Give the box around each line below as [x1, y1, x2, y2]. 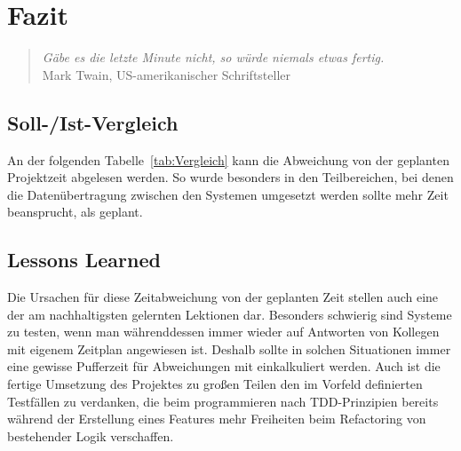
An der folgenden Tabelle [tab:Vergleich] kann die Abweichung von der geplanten [7, 150, 449, 169]
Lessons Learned [7, 246, 161, 273]
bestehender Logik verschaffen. [7, 426, 174, 445]
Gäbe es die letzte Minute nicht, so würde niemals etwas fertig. [42, 48, 385, 67]
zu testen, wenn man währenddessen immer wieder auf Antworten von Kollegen [7, 322, 440, 341]
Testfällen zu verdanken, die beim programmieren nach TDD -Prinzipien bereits [7, 392, 439, 410]
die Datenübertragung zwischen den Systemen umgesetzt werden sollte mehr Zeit [7, 185, 449, 203]
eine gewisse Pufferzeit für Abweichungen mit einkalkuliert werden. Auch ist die [7, 357, 441, 376]
